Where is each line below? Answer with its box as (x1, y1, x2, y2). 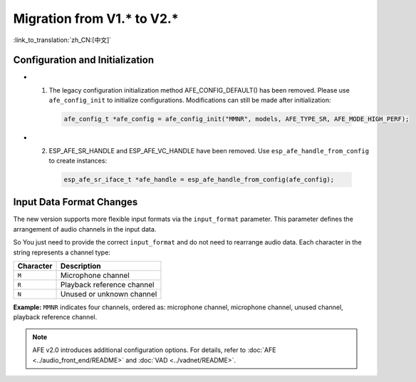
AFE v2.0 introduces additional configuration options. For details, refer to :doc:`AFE (32, 346, 276, 354)
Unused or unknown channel (61, 289, 157, 299)
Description (61, 261, 101, 271)
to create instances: (48, 156, 107, 165)
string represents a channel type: (13, 248, 110, 257)
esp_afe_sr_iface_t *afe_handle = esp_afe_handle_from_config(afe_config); (63, 175, 335, 183)
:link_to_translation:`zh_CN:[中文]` (13, 36, 112, 44)
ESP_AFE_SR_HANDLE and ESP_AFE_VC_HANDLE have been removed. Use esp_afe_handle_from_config (48, 146, 370, 155)
